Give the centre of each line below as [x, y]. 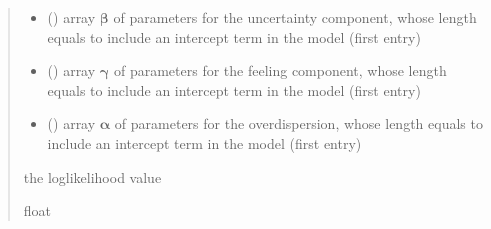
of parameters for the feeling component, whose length [280, 70]
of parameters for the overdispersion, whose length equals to [298, 123]
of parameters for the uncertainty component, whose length [295, 17]
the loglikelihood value [92, 176]
